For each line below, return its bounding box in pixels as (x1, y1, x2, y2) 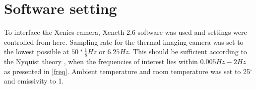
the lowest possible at (4, 46, 69, 57)
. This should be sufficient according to (128, 46, 247, 57)
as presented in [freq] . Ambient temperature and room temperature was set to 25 (4, 66, 251, 76)
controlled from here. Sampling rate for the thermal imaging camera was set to (4, 36, 244, 47)
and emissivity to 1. (4, 76, 64, 86)
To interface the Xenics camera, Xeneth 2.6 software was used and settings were (4, 27, 247, 37)
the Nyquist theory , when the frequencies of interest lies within (4, 56, 198, 67)
